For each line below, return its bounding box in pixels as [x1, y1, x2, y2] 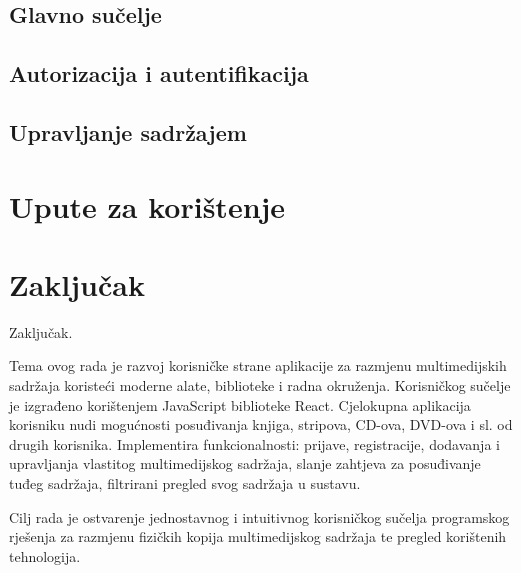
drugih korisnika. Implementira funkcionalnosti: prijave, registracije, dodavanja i [9, 433, 500, 454]
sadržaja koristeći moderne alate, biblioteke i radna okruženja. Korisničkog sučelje [9, 375, 511, 396]
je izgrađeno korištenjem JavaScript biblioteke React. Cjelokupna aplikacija [9, 394, 471, 415]
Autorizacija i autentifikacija [9, 58, 309, 89]
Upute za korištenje [9, 185, 286, 226]
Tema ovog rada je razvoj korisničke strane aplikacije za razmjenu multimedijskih [9, 355, 507, 376]
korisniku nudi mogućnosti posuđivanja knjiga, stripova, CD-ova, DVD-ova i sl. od [9, 414, 513, 435]
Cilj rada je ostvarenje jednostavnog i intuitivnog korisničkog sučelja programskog [9, 506, 510, 527]
